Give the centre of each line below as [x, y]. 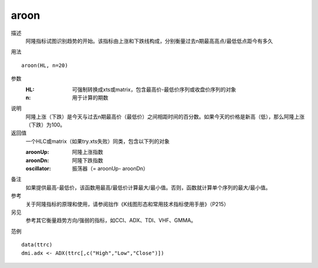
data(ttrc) [37, 245]
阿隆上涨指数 [87, 152]
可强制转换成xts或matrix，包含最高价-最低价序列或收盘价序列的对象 [154, 89]
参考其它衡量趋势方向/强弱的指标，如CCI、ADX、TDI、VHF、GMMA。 [111, 220]
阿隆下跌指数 [87, 160]
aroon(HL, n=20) [45, 65]
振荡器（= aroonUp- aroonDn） [110, 169]
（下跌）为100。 [46, 125]
